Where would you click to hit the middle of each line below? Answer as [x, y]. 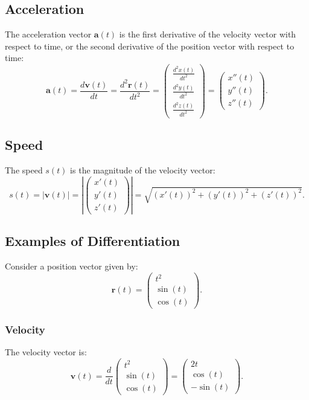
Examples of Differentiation [93, 241]
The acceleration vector [48, 34]
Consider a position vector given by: [72, 266]
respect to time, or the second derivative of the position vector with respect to [150, 46]
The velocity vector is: [46, 352]
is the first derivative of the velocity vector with [208, 34]
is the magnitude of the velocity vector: [143, 169]
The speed [24, 169]
